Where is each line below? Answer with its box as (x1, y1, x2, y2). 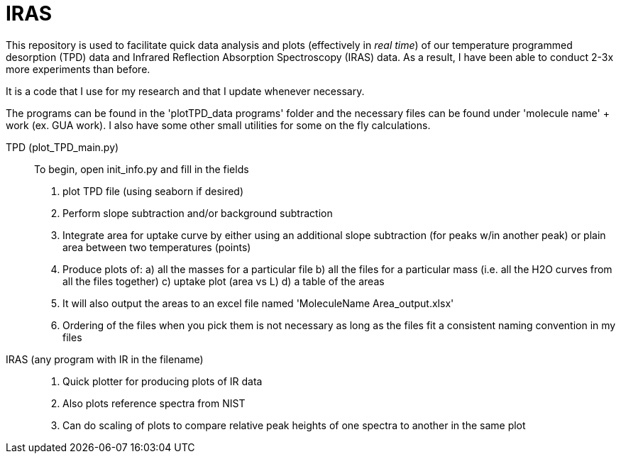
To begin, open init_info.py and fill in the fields (34, 162, 249, 175)
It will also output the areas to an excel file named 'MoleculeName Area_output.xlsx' (62, 297, 454, 309)
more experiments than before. (6, 62, 150, 75)
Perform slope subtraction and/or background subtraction (62, 206, 333, 219)
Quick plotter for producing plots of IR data (62, 375, 263, 387)
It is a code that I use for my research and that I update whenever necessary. (6, 84, 365, 97)
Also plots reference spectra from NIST (62, 397, 246, 409)
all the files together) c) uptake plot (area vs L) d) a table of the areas (62, 275, 385, 287)
